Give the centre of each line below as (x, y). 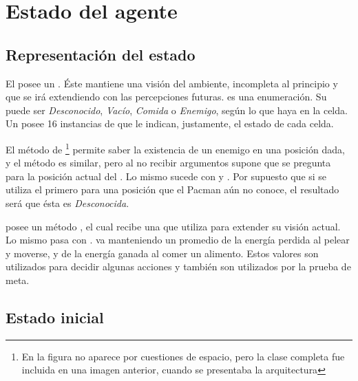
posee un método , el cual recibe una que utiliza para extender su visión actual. (173, 226)
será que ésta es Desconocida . (67, 203)
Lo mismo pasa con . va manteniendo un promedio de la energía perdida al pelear (178, 240)
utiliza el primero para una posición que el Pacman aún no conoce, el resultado (172, 189)
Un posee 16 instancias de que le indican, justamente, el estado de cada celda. (170, 123)
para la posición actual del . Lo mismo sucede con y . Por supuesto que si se (166, 176)
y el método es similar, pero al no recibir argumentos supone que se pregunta (168, 163)
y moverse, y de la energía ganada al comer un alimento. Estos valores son (162, 253)
